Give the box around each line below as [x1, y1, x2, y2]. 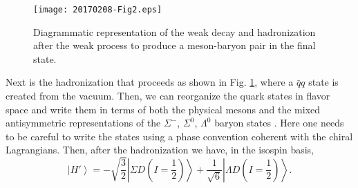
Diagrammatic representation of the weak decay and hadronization [33, 24, 316, 39]
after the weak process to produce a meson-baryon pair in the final [33, 38, 316, 53]
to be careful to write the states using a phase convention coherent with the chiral [6, 129, 353, 143]
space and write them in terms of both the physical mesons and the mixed [6, 102, 321, 116]
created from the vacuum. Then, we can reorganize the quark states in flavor [6, 88, 330, 103]
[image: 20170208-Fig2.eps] [33, 5, 162, 15]
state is [308, 75, 339, 89]
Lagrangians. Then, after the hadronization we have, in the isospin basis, [6, 142, 314, 157]
